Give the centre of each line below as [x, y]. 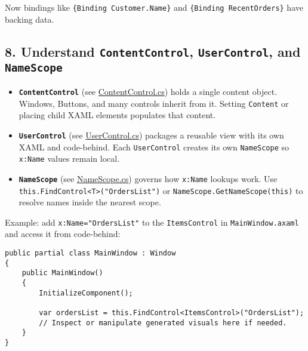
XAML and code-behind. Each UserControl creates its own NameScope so [154, 147]
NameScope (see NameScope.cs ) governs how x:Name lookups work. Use [148, 178]
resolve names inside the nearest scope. [90, 202]
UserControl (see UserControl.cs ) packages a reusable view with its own [151, 135]
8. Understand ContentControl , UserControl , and [153, 51]
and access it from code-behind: [63, 234]
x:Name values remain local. [69, 158]
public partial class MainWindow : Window [90, 253]
